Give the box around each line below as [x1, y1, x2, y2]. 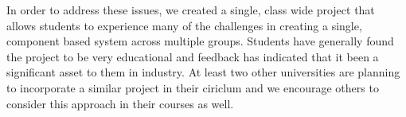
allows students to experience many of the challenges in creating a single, [6, 17, 362, 33]
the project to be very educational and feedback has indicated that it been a [6, 48, 379, 64]
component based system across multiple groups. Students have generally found [6, 33, 394, 49]
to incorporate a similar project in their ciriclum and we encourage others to [6, 79, 379, 96]
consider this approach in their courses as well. [6, 95, 234, 111]
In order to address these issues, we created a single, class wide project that [6, 2, 375, 18]
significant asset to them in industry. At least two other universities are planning [6, 64, 400, 80]
